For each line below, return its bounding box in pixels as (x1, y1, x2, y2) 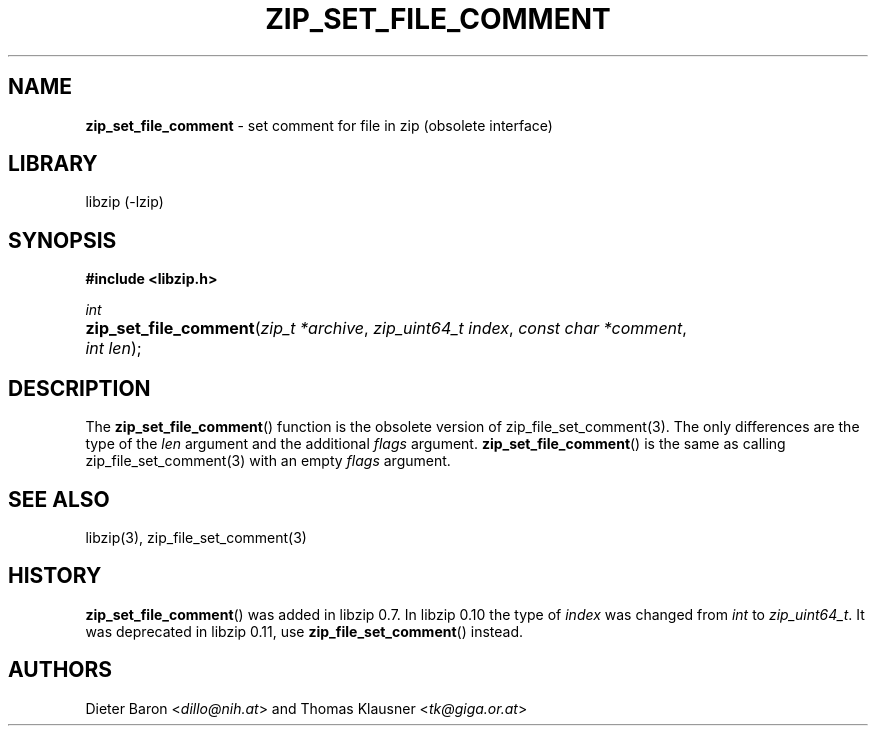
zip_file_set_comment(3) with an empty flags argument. (85, 452, 451, 470)
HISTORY (8, 563, 102, 589)
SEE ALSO (8, 486, 110, 512)
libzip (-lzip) (85, 193, 164, 211)
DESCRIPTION (8, 375, 151, 401)
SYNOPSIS (8, 227, 117, 253)
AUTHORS (8, 657, 113, 683)
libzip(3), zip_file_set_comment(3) (85, 528, 307, 546)
